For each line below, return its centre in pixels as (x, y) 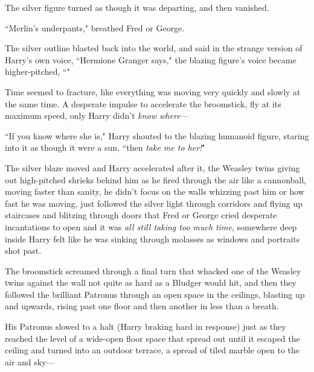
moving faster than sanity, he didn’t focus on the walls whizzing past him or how (155, 191)
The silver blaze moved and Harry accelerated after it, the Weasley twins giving (152, 167)
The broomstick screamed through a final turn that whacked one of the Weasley (153, 270)
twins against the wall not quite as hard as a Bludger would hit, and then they (151, 282)
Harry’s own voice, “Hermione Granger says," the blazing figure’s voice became (151, 59)
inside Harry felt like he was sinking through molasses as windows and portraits (152, 238)
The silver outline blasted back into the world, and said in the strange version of (154, 48)
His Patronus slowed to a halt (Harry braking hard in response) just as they (146, 326)
